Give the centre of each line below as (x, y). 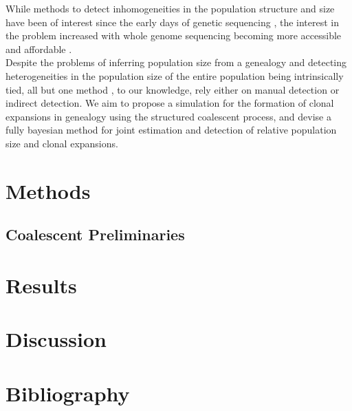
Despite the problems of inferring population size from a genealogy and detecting (176, 62)
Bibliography (68, 393)
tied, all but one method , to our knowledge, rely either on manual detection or (173, 89)
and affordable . (39, 49)
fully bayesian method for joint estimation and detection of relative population (171, 130)
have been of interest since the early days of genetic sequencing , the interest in (173, 22)
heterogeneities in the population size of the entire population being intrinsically (175, 75)
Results (41, 285)
